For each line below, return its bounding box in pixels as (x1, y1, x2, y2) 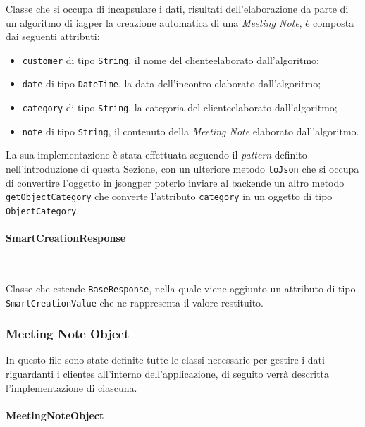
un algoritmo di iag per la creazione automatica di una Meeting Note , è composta (6, 15, 354, 30)
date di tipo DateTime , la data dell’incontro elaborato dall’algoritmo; (22, 76, 321, 91)
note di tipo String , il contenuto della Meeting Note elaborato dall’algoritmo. (22, 123, 359, 138)
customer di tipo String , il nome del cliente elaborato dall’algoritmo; (22, 52, 320, 67)
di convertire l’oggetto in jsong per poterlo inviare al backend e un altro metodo (6, 175, 345, 190)
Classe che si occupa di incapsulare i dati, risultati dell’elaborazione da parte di (6, 1, 349, 16)
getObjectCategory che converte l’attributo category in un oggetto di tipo (6, 189, 333, 204)
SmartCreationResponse (6, 230, 126, 245)
